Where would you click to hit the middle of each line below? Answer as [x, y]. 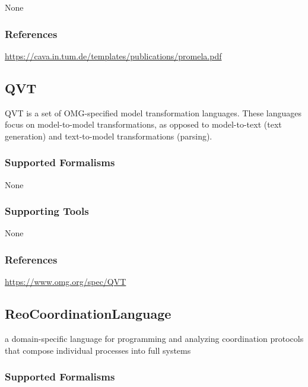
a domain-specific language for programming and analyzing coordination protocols [154, 339]
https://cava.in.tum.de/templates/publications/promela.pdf [113, 55]
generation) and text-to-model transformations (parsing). [109, 136]
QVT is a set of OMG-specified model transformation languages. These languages [153, 112]
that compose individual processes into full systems [98, 350]
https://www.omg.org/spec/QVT [66, 282]
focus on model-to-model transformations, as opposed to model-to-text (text [143, 124]
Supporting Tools [47, 211]
